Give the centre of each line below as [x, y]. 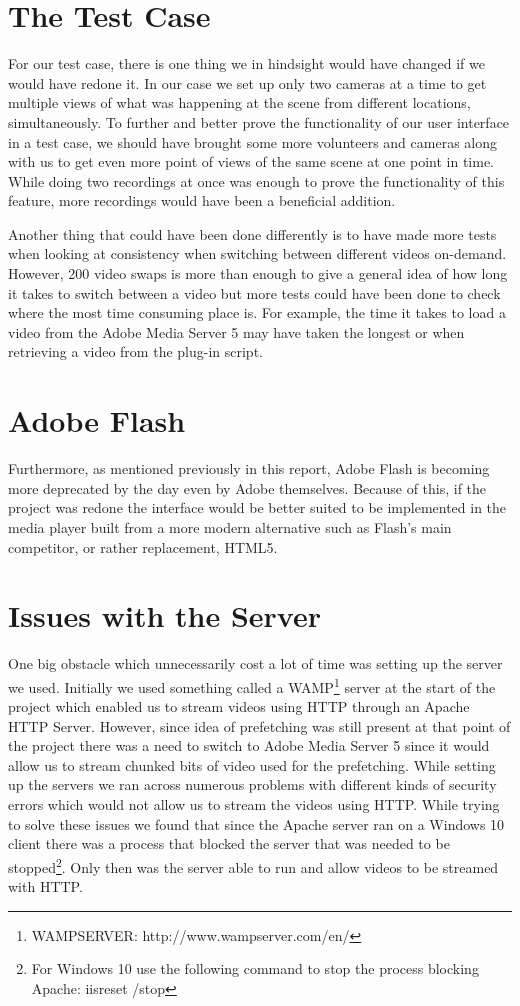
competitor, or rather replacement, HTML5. [143, 546]
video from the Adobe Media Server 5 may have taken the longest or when [236, 331]
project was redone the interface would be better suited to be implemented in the [257, 507]
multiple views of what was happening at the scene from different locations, [239, 102]
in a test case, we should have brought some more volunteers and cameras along [252, 141]
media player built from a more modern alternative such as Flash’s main [230, 526]
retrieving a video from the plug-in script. [135, 351]
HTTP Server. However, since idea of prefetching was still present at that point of [259, 725]
